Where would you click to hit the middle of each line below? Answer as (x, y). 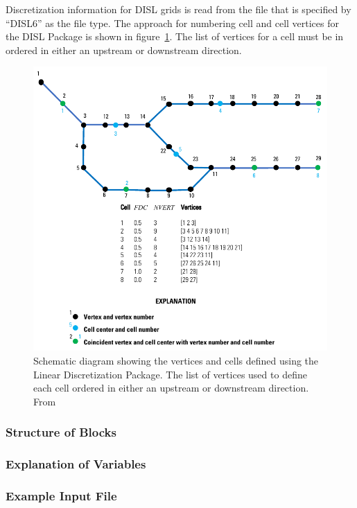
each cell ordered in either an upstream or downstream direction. (171, 388)
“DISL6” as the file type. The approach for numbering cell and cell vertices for (172, 23)
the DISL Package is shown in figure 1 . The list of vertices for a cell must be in (175, 36)
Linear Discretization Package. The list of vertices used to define (170, 374)
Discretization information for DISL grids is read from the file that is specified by (178, 9)
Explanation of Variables (76, 464)
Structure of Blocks (61, 432)
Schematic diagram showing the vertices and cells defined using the (176, 361)
